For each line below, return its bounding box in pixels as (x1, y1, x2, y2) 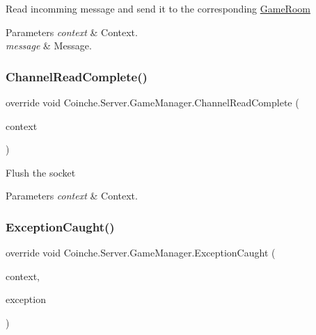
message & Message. (6, 38, 92, 53)
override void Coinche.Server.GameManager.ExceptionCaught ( (6, 245, 276, 260)
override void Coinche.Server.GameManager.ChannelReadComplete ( (6, 95, 299, 109)
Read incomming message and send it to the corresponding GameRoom (6, 1, 310, 15)
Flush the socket (6, 165, 76, 179)
